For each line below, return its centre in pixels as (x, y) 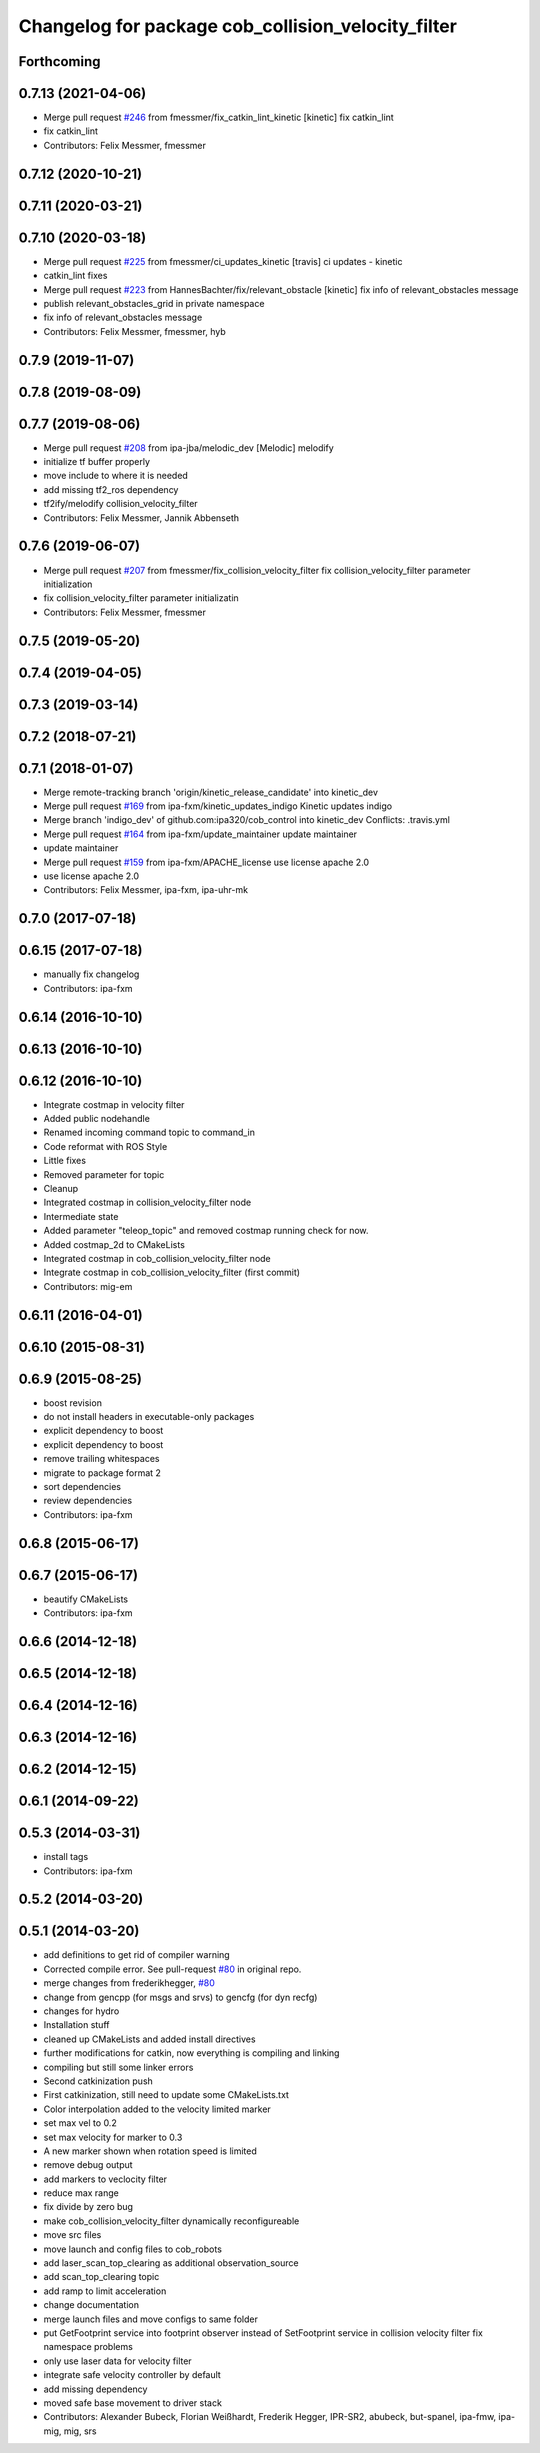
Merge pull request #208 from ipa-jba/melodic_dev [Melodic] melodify (188, 447)
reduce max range (81, 2193)
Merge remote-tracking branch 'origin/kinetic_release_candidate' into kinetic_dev (211, 792)
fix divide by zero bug (88, 2207)
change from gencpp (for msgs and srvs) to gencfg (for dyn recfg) (180, 1997)
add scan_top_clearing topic (101, 2277)
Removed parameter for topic (104, 1174)
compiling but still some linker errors (118, 2067)
